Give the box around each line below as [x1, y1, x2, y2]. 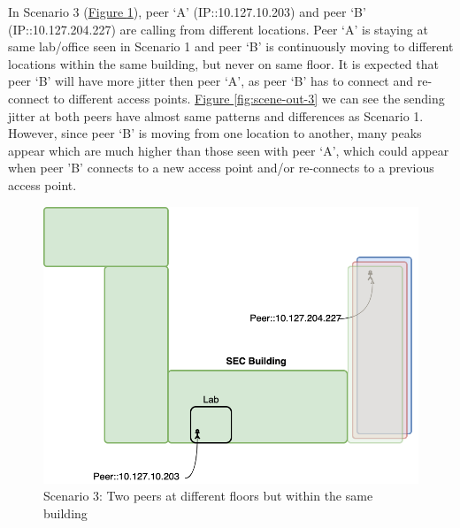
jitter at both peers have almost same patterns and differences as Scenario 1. [8, 106, 424, 125]
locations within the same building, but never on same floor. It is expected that [8, 54, 439, 73]
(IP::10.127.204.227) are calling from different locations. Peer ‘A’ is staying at [8, 19, 428, 38]
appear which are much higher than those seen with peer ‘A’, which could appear [8, 141, 449, 159]
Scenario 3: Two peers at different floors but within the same [43, 486, 373, 505]
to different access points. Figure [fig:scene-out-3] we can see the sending [53, 88, 445, 107]
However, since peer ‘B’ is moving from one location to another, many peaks [8, 124, 422, 142]
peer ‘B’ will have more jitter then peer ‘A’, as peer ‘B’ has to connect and [8, 72, 414, 90]
